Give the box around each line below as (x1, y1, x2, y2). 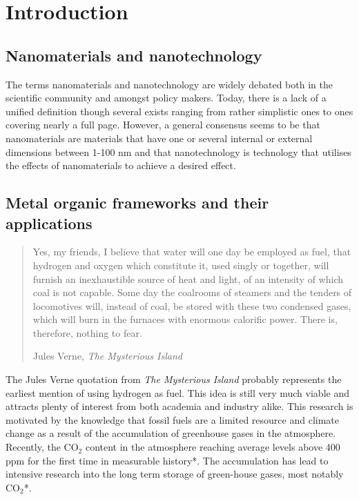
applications (6, 212, 93, 233)
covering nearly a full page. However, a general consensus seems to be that (6, 117, 320, 132)
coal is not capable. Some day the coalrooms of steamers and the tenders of (32, 285, 352, 300)
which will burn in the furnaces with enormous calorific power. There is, (32, 312, 338, 326)
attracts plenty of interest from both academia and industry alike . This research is (6, 399, 353, 413)
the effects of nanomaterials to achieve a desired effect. (6, 158, 236, 173)
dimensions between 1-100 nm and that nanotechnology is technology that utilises (6, 144, 351, 159)
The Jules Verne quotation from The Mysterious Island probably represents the (6, 372, 342, 387)
